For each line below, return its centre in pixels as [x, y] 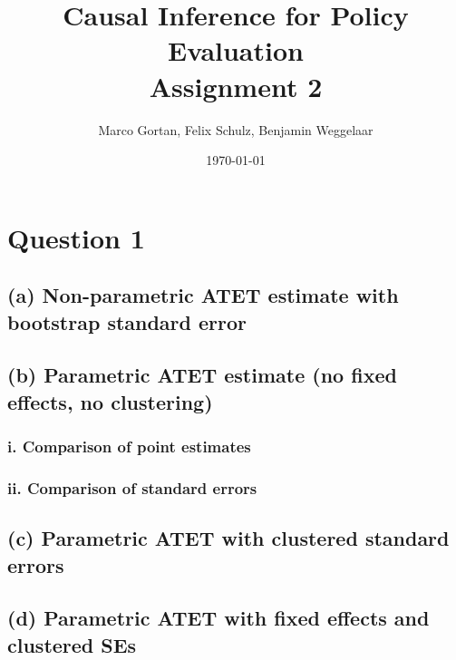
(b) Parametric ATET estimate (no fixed [202, 375]
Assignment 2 [236, 86]
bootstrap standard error [127, 321]
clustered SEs [72, 644]
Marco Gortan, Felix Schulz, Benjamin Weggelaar [236, 129]
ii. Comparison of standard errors [132, 487]
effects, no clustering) [110, 401]
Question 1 [76, 237]
